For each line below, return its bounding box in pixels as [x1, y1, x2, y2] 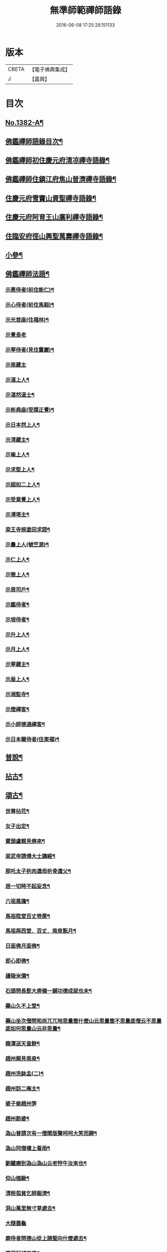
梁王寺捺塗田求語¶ [5, 526, 50, 533]
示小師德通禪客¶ [5, 721, 45, 728]
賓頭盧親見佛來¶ [5, 837, 45, 844]
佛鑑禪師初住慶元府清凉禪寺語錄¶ [5, 156, 110, 165]
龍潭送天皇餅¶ [5, 1040, 40, 1047]
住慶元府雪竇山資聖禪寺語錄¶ [5, 194, 97, 202]
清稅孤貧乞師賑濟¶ [5, 1190, 50, 1197]
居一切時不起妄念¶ [5, 882, 50, 889]
